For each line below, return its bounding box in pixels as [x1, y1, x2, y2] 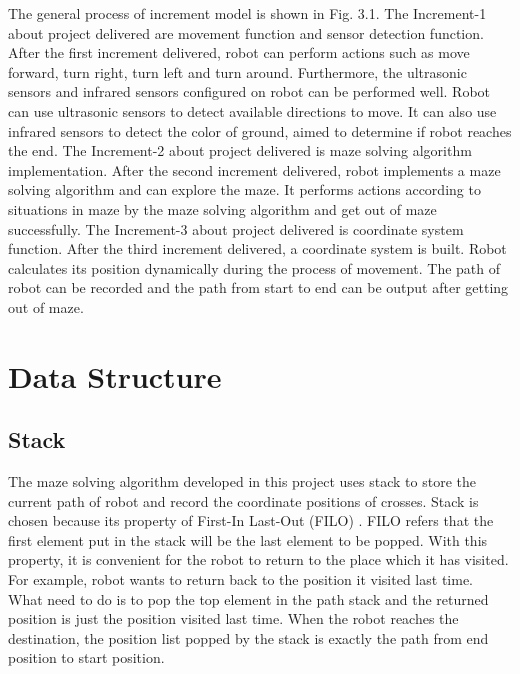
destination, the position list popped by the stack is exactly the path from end [8, 627, 489, 648]
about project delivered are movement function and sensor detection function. [8, 22, 484, 43]
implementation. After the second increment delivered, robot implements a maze [8, 159, 501, 180]
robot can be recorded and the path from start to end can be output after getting [8, 277, 509, 298]
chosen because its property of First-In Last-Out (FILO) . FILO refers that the [8, 510, 494, 531]
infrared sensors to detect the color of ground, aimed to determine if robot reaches [8, 120, 512, 141]
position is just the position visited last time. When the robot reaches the [8, 608, 459, 629]
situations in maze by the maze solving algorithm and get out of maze [8, 198, 437, 219]
